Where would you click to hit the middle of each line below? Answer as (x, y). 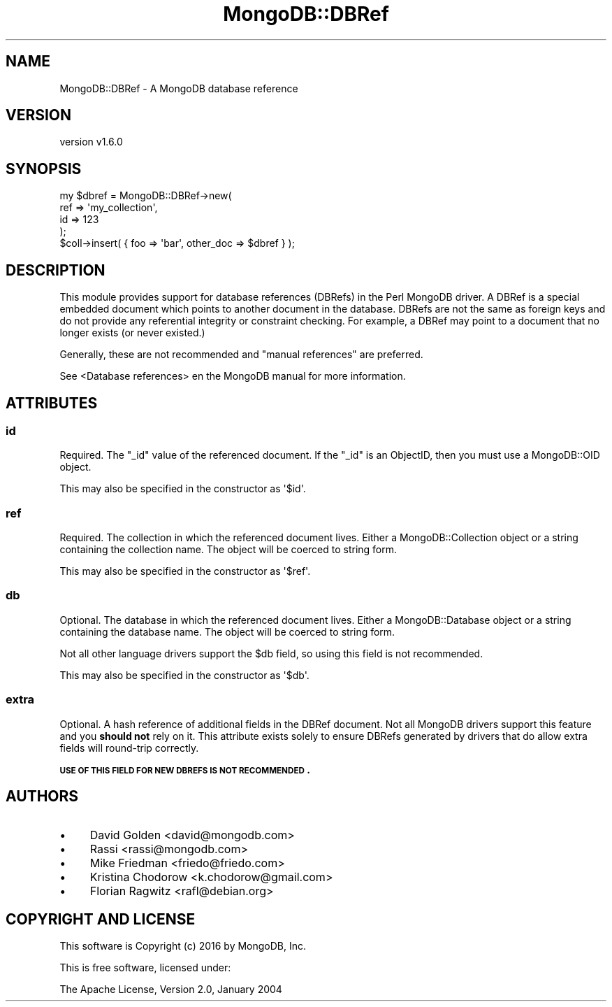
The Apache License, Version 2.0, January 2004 (171, 990)
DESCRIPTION (56, 270)
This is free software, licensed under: (145, 968)
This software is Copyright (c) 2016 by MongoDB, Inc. (183, 946)
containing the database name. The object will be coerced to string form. (227, 631)
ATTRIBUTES (52, 403)
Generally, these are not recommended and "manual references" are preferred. (241, 355)
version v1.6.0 (91, 142)
